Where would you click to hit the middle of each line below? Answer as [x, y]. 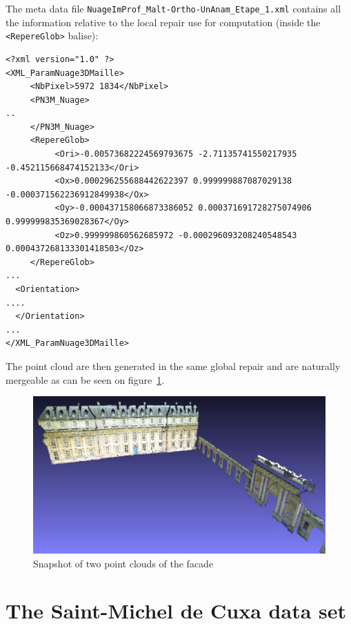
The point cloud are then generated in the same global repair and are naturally [173, 365]
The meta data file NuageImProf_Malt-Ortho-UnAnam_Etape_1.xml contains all [173, 8]
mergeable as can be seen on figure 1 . [85, 379]
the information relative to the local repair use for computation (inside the [163, 22]
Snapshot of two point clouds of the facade [123, 563]
